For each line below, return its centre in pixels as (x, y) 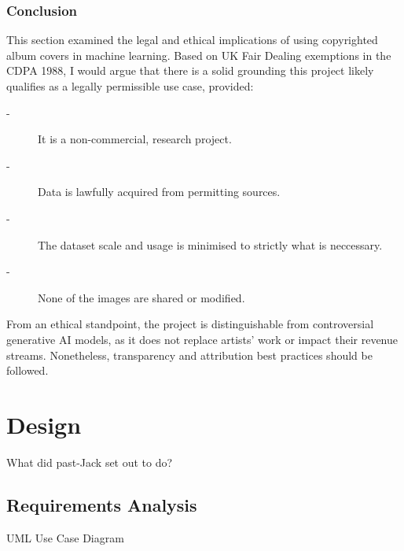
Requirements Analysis (102, 504)
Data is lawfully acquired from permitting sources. (159, 192)
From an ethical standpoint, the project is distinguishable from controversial (190, 324)
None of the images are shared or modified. (141, 297)
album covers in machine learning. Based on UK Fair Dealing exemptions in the (199, 55)
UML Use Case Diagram (65, 537)
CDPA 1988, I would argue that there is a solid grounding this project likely (190, 70)
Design (44, 424)
